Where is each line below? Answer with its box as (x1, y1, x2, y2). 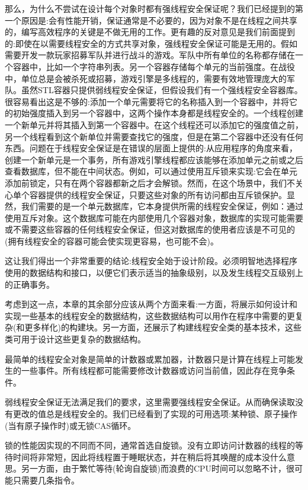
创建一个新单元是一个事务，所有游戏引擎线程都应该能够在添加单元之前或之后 (5, 153, 303, 166)
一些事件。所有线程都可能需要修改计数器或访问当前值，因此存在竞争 (21, 364, 287, 377)
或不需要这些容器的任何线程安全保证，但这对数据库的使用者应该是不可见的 (5, 223, 295, 236)
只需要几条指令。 (12, 473, 79, 486)
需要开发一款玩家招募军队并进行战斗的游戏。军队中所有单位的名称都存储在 (5, 49, 295, 61)
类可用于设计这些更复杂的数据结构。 (5, 333, 146, 345)
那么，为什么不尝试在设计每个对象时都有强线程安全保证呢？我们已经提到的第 (5, 2, 303, 14)
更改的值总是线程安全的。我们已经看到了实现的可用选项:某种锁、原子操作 (12, 408, 297, 419)
